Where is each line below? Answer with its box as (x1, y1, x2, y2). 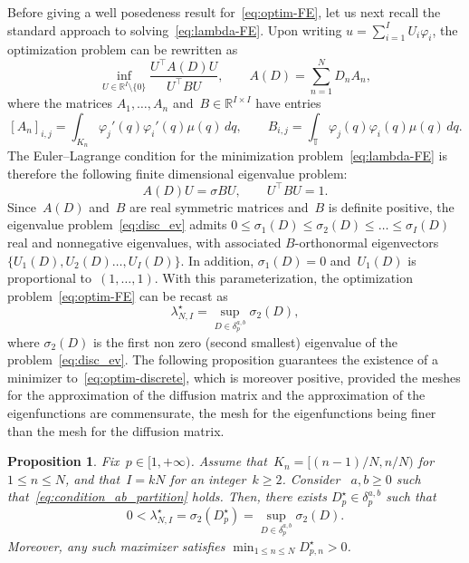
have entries (255, 93, 321, 112)
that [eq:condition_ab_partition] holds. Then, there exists (7, 487, 327, 506)
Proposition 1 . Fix (7, 451, 120, 471)
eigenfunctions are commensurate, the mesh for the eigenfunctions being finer (7, 403, 436, 422)
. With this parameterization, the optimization (154, 268, 413, 287)
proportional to (7, 268, 92, 287)
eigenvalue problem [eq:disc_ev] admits (7, 215, 227, 234)
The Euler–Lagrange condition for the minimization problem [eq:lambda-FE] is (7, 146, 448, 165)
